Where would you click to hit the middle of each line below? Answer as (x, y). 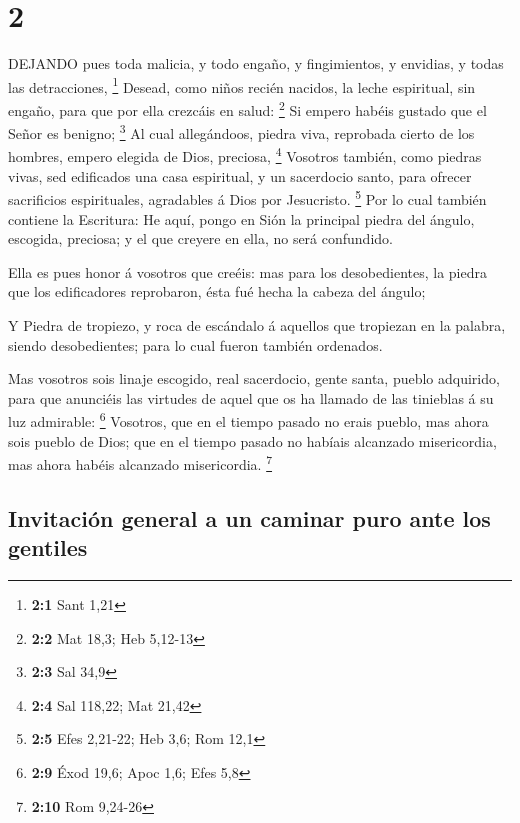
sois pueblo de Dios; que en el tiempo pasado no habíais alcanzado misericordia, (252, 440)
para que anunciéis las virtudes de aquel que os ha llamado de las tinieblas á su (251, 397)
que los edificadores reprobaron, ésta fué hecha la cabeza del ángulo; (217, 291)
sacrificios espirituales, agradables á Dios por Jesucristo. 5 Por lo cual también (247, 197)
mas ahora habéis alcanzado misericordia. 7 (140, 462)
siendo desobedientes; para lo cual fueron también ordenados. (195, 344)
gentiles (48, 547)
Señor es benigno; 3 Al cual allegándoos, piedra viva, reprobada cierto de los (241, 131)
